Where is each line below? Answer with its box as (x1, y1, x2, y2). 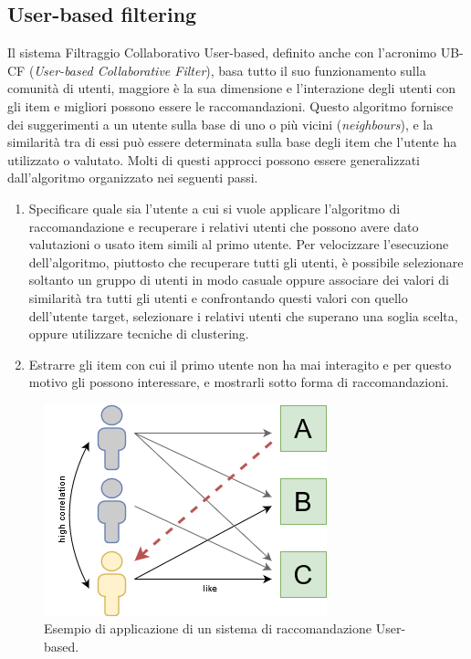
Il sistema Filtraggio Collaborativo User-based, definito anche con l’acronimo (7, 43, 437, 62)
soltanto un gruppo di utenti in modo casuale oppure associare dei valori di (28, 270, 449, 289)
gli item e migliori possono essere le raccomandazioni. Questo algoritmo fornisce (7, 96, 454, 115)
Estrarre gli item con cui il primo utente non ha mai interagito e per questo (28, 354, 452, 373)
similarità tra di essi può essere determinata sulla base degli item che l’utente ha (7, 132, 457, 152)
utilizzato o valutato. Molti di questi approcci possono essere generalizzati (7, 150, 420, 169)
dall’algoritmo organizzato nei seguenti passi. (7, 168, 258, 187)
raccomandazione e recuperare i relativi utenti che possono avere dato (28, 216, 419, 235)
